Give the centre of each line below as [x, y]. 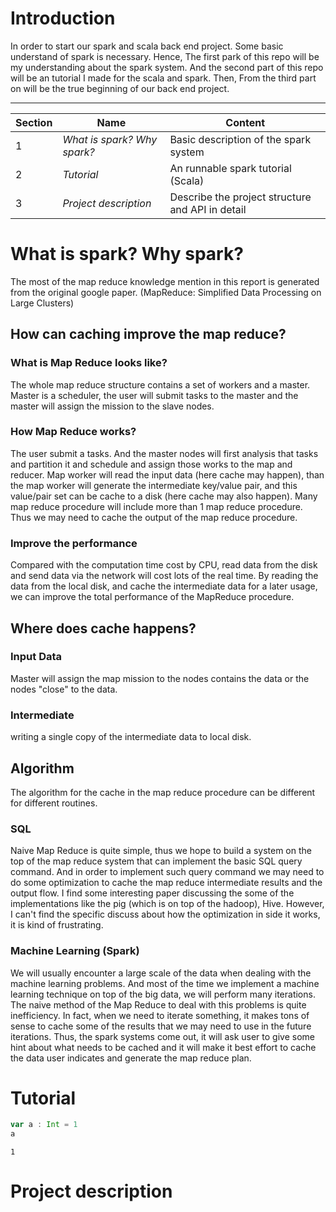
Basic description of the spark [240, 139]
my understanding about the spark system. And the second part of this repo [167, 67]
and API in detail [208, 209]
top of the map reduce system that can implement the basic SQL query [156, 861]
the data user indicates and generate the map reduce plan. [131, 1058]
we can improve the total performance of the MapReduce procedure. [152, 597]
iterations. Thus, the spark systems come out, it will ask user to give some [162, 1036]
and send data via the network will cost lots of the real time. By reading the [164, 576]
